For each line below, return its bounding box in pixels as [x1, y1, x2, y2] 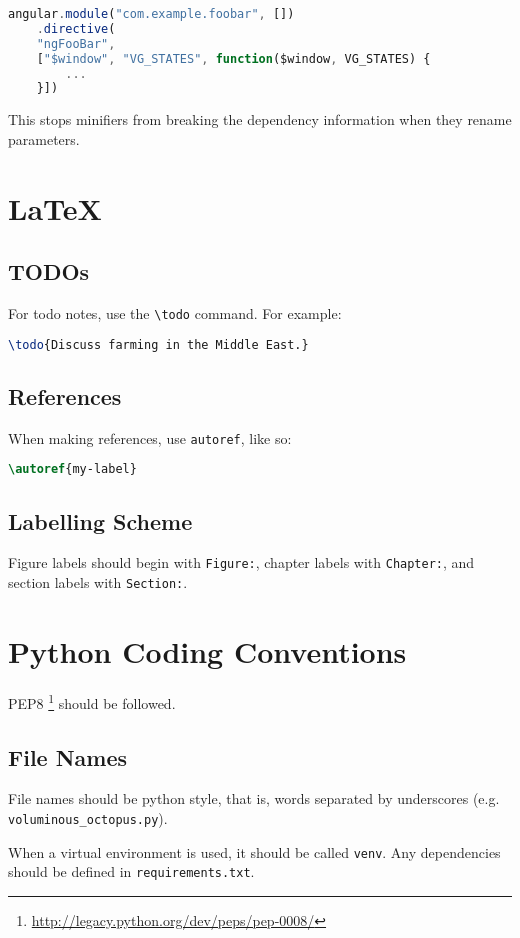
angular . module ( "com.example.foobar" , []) [8, 7, 295, 21]
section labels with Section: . [8, 572, 188, 593]
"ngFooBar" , [36, 36, 116, 51]
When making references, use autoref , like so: [8, 427, 292, 448]
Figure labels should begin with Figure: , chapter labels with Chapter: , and [8, 552, 475, 573]
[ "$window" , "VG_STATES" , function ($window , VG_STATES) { [36, 51, 431, 66]
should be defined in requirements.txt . [8, 861, 255, 882]
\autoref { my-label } [8, 462, 137, 477]
